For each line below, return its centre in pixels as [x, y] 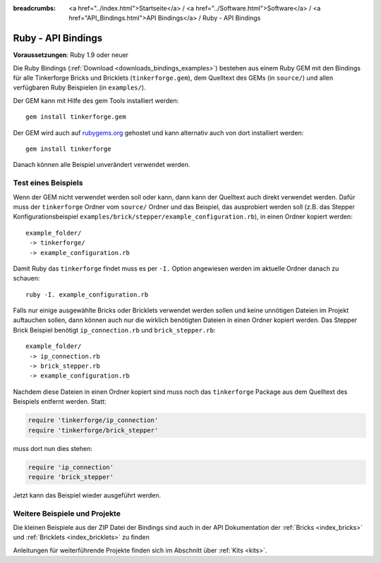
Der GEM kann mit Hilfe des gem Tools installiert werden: [96, 100]
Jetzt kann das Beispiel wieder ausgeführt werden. [87, 495]
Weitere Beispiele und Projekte [67, 513]
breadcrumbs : [35, 8]
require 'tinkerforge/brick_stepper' [93, 430]
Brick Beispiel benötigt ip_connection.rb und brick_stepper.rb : [114, 330]
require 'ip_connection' [71, 467]
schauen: [26, 278]
